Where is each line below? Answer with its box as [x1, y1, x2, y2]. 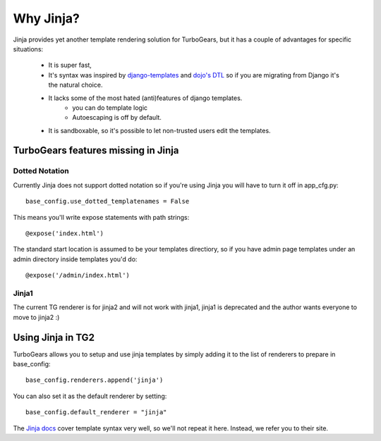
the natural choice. [48, 81, 103, 89]
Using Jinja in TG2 [13, 331, 95, 343]
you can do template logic [72, 103, 148, 112]
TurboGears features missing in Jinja [13, 144, 179, 156]
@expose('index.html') [25, 230, 104, 237]
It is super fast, [48, 61, 92, 70]
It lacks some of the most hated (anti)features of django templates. [48, 94, 243, 102]
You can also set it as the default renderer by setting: [13, 392, 167, 400]
